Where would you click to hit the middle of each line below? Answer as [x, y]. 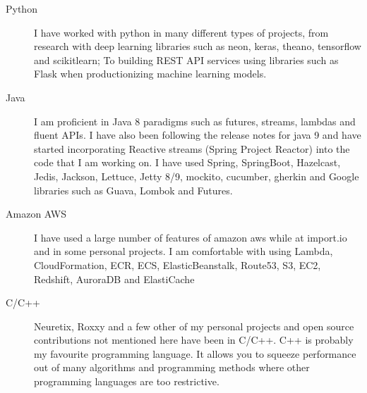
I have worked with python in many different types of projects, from [181, 32]
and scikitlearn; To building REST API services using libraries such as [186, 60]
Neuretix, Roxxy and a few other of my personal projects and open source [194, 326]
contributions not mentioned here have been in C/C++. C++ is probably [194, 340]
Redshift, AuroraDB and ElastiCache [114, 279]
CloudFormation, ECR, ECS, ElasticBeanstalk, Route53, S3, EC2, [178, 264]
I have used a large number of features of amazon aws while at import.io [191, 237]
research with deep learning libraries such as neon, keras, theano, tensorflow [198, 46]
